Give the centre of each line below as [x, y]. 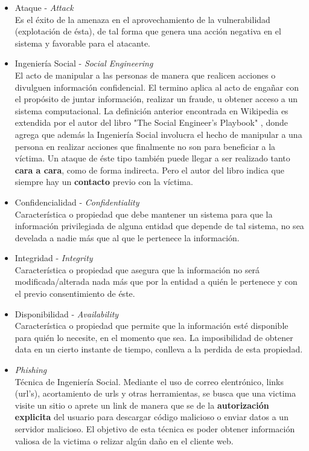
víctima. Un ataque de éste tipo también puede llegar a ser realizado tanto [152, 158]
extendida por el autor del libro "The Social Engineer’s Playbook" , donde [151, 122]
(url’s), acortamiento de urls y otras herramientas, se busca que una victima [155, 393]
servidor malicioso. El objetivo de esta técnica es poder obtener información [155, 429]
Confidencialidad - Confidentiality [77, 202]
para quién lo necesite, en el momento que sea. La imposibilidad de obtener [154, 337]
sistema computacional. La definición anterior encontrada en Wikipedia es [151, 110]
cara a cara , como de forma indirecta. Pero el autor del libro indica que [149, 170]
